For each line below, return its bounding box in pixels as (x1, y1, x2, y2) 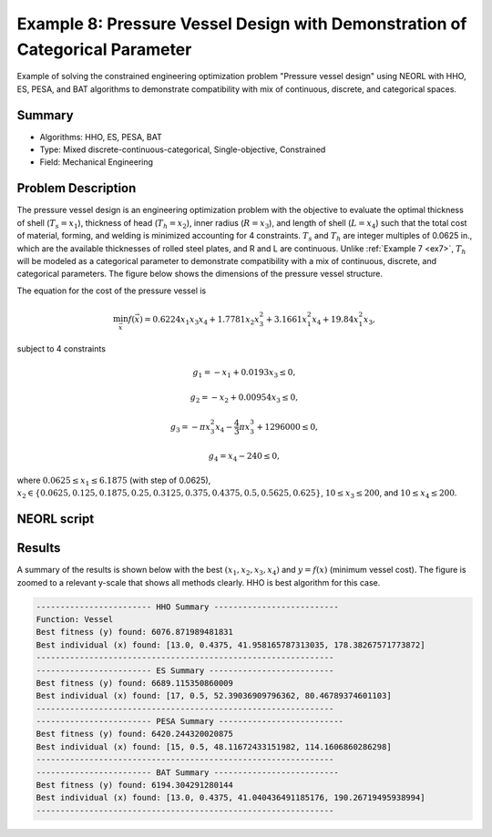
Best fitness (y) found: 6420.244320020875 (36, 729, 234, 740)
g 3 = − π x (169, 422, 211, 434)
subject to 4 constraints (16, 342, 107, 354)
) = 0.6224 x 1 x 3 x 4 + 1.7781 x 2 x (139, 314, 260, 327)
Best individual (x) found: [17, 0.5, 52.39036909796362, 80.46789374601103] (36, 690, 392, 701)
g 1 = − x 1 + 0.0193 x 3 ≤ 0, (192, 367, 296, 380)
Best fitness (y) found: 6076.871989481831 (36, 627, 234, 638)
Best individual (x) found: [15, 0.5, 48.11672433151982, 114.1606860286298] (36, 741, 392, 751)
